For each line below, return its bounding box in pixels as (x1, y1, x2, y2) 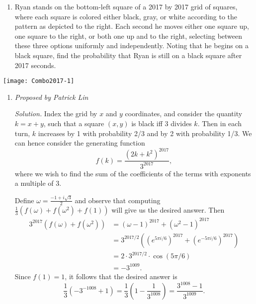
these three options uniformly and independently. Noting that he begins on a (14, 40, 249, 51)
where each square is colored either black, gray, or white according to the (14, 11, 238, 21)
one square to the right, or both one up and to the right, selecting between (14, 30, 243, 41)
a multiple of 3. (14, 178, 62, 188)
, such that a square (43, 118, 104, 128)
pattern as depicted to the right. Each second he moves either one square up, (14, 21, 249, 31)
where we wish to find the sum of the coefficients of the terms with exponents (14, 168, 251, 178)
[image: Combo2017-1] (3, 77, 75, 85)
